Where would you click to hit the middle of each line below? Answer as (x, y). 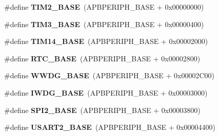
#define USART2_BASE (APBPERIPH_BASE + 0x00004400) (110, 127)
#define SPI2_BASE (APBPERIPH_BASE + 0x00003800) (102, 110)
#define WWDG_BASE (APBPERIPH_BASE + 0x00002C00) (109, 75)
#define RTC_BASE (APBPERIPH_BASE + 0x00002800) (102, 58)
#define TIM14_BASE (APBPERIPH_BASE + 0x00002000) (106, 41)
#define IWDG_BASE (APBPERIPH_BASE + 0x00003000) (106, 92)
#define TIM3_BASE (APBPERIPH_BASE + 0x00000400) (104, 24)
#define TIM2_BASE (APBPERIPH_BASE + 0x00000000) (104, 7)
